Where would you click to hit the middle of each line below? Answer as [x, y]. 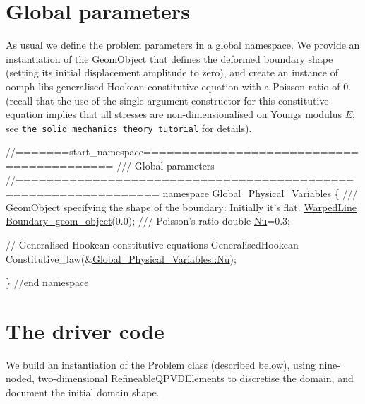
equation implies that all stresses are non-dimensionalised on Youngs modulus [174, 114]
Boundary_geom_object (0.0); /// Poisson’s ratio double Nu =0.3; [148, 221]
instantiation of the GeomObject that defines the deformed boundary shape [169, 58]
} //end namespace [47, 282]
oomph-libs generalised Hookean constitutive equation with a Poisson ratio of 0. [179, 86]
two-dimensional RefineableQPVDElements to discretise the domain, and [196, 378]
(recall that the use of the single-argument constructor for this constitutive [167, 100]
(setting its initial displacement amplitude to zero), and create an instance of [172, 72]
